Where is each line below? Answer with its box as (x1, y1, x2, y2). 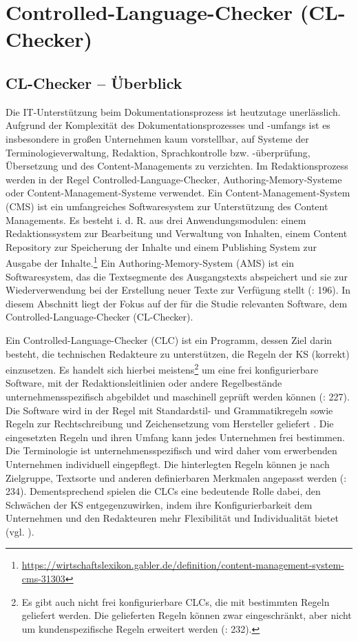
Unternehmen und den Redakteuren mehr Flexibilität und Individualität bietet (6, 511, 339, 525)
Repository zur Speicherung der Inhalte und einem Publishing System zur (6, 239, 317, 254)
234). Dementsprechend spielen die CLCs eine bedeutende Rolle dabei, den (6, 484, 321, 498)
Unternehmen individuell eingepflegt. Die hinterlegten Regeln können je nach (6, 456, 330, 471)
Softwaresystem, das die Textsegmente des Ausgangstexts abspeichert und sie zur (6, 269, 348, 283)
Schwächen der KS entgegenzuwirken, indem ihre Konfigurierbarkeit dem (6, 497, 313, 511)
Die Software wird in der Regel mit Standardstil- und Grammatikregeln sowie (6, 403, 333, 417)
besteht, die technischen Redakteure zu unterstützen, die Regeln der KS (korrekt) (6, 346, 350, 360)
